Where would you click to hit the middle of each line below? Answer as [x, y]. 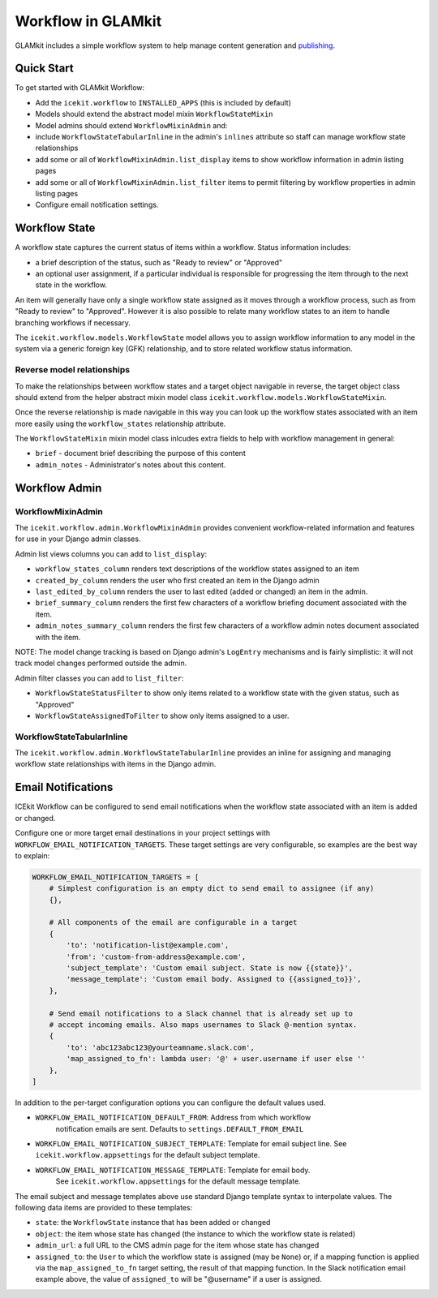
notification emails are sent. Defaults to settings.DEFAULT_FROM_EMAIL [180, 1128]
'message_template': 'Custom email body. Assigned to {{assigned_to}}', [214, 979]
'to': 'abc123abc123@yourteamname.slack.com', [160, 1047]
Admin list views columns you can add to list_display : [111, 554]
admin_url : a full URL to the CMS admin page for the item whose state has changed [177, 1245]
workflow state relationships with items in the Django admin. [116, 764]
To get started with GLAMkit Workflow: [80, 88]
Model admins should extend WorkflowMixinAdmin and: [131, 125]
